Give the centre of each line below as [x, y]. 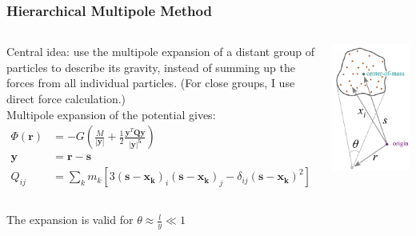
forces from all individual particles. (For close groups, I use [151, 83]
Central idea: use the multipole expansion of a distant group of [160, 52]
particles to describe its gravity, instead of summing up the [151, 67]
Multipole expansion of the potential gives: [111, 114]
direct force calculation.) [66, 98]
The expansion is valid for [70, 220]
